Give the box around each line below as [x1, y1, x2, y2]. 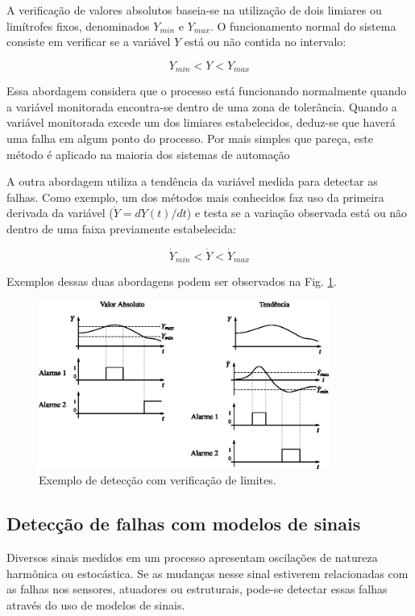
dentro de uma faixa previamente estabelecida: [6, 220, 236, 237]
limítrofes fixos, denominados [6, 17, 150, 34]
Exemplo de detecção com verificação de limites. [39, 471, 276, 488]
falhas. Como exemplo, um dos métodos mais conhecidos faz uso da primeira [6, 188, 384, 205]
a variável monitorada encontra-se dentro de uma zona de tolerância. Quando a [6, 98, 397, 115]
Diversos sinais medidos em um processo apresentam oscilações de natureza [6, 548, 378, 565]
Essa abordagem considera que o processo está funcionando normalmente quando [6, 82, 407, 99]
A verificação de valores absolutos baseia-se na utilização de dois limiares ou [6, 2, 382, 18]
